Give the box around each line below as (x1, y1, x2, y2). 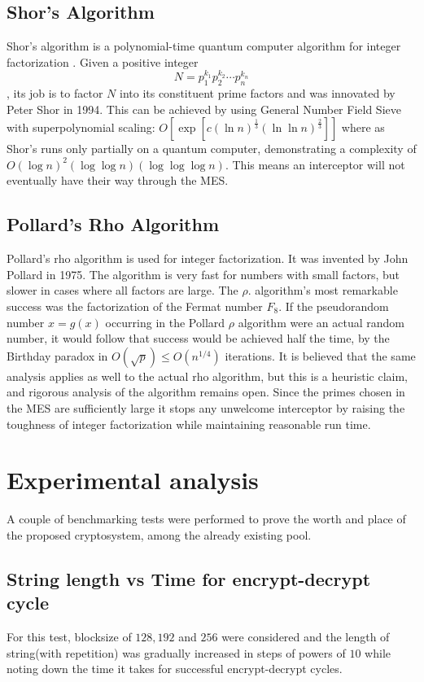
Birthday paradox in (7, 347, 108, 364)
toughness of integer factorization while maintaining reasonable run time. (7, 415, 371, 432)
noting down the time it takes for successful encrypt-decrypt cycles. (7, 660, 343, 677)
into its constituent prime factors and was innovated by (119, 85, 396, 102)
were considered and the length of (221, 628, 390, 645)
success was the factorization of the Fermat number (7, 297, 263, 314)
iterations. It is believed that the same (225, 347, 416, 364)
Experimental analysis (7, 463, 259, 496)
